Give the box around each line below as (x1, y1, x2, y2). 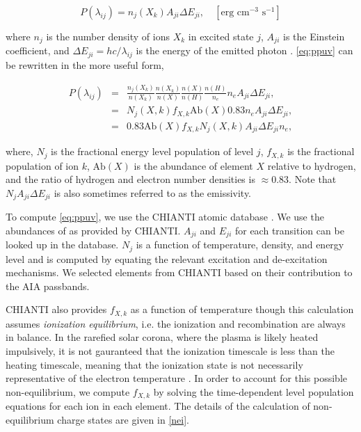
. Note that (289, 172, 337, 186)
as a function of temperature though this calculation (130, 302, 354, 317)
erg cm (220, 8, 250, 17)
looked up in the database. (6, 237, 119, 252)
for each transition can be (234, 223, 344, 237)
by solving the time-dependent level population (153, 384, 354, 399)
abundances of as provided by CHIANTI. (6, 223, 181, 237)
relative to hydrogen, (267, 158, 356, 173)
